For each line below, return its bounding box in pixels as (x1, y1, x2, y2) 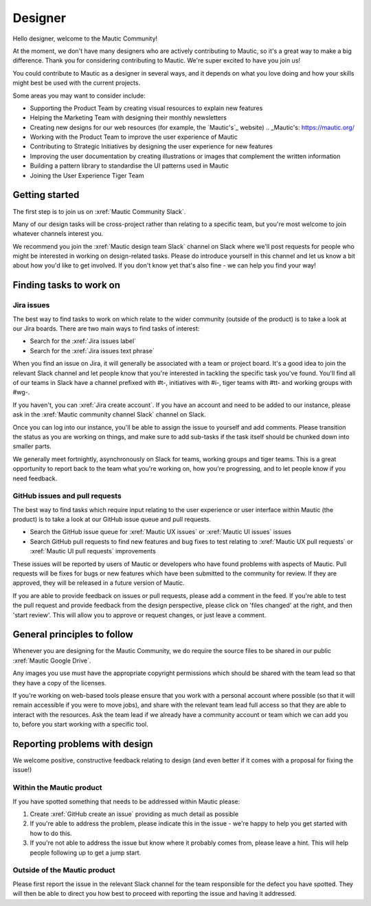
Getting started (12, 189, 80, 201)
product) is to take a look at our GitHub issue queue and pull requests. (12, 516, 212, 524)
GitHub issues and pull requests (12, 491, 122, 501)
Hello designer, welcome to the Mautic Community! (12, 34, 158, 43)
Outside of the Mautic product (12, 865, 116, 875)
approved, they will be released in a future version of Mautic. (12, 579, 185, 587)
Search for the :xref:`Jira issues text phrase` (30, 346, 155, 355)
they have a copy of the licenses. (12, 678, 106, 687)
